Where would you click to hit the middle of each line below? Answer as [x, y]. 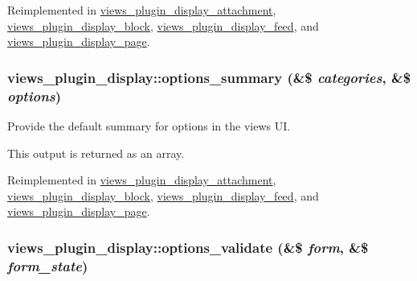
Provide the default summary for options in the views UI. [149, 125]
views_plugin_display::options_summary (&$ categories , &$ [209, 77]
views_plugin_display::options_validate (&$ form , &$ [188, 247]
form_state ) [48, 265]
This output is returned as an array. [96, 153]
